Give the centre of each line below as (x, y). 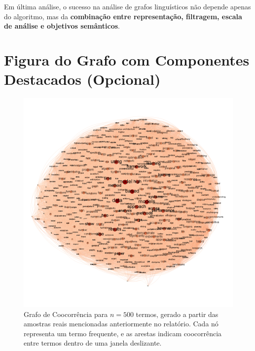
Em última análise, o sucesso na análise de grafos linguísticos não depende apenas (127, 6)
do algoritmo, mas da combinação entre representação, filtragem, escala (123, 16)
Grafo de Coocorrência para (66, 314)
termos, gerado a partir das (177, 314)
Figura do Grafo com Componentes (127, 59)
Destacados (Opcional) (82, 79)
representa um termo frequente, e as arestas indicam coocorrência (123, 333)
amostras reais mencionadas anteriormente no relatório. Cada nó (121, 324)
